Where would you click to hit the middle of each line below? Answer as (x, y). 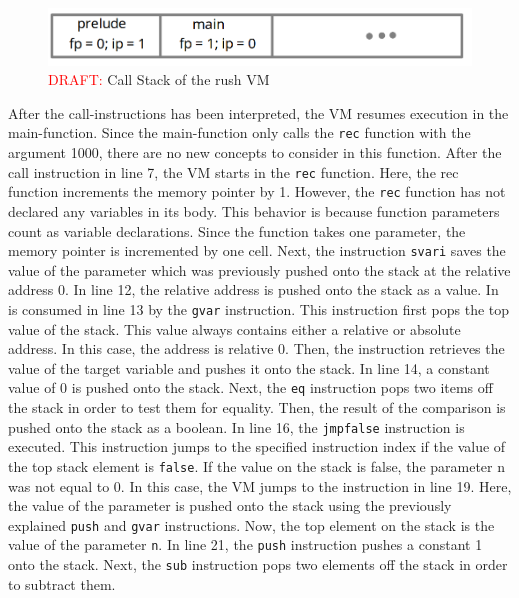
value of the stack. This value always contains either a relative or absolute (234, 328)
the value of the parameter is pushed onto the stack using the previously (230, 505)
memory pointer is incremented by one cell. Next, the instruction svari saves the (257, 250)
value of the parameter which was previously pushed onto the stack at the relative (259, 269)
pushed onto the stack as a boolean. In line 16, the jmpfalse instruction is (236, 426)
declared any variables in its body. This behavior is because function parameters (254, 211)
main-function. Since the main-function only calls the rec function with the (239, 132)
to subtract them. (62, 583)
